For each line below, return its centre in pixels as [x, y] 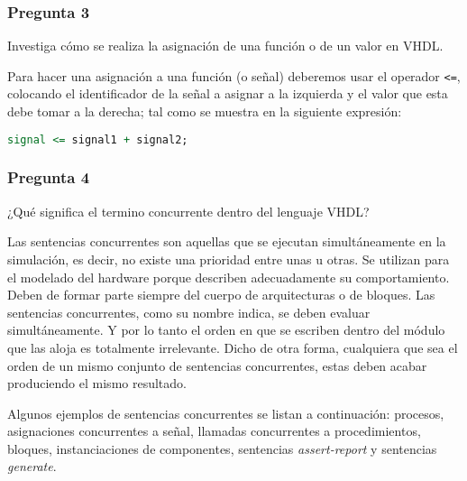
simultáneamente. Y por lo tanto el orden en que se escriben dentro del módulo [226, 330]
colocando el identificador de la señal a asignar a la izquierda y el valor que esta [228, 93]
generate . [32, 466]
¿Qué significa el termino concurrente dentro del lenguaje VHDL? [188, 211]
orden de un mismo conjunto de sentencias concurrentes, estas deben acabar [217, 365]
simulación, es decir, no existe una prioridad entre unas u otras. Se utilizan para [229, 259]
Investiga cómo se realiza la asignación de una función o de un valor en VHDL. [225, 46]
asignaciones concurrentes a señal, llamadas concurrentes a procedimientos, [214, 431]
